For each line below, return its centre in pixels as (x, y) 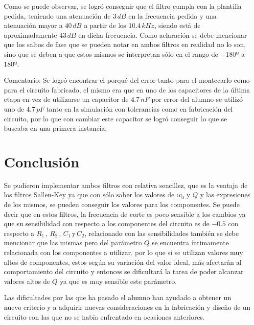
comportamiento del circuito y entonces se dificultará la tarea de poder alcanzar (124, 271)
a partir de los (105, 25)
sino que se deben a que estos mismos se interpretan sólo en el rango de (111, 54)
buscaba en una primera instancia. (56, 128)
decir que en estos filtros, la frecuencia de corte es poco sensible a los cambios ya (125, 214)
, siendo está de (177, 25)
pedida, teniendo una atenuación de (57, 15)
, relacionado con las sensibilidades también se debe (162, 233)
